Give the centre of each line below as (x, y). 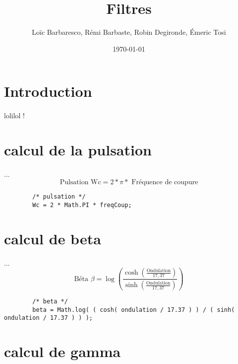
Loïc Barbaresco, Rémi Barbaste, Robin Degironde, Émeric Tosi (129, 32)
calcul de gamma (62, 351)
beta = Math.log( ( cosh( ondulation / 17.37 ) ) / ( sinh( (134, 310)
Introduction (48, 91)
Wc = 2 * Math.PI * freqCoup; (82, 205)
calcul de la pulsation (78, 149)
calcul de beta (53, 238)
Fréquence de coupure (165, 182)
